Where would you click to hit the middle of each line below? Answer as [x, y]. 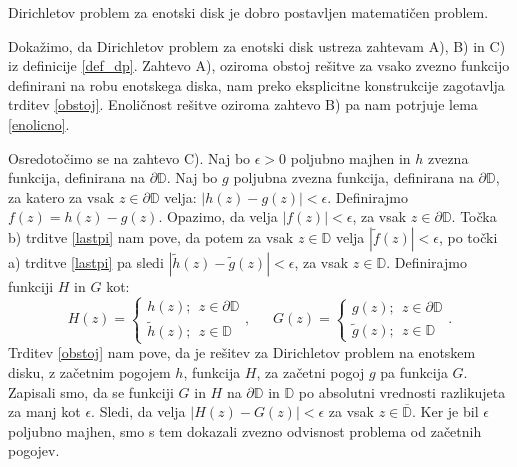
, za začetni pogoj [310, 371]
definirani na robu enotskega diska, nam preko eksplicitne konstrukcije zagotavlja [256, 84]
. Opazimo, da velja [218, 216]
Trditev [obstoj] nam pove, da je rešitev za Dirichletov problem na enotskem [242, 352]
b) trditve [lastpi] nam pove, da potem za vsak [151, 236]
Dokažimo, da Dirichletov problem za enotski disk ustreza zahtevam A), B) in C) [257, 45]
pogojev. [34, 450]
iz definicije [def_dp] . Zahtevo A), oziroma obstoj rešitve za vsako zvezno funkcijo [259, 65]
